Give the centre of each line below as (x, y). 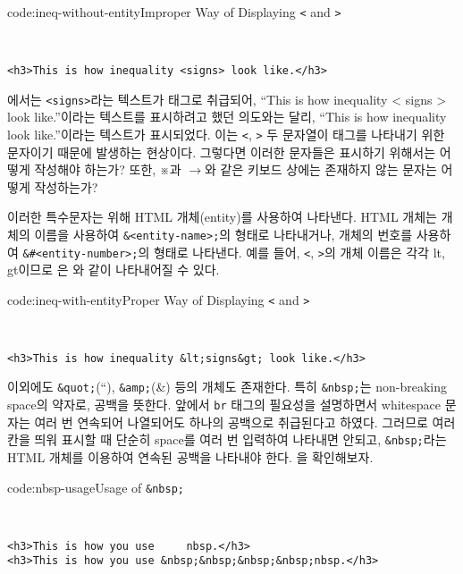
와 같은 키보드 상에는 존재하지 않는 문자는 (321, 169)
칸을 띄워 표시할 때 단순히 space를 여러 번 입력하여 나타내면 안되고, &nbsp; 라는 (227, 439)
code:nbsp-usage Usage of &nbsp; (96, 487)
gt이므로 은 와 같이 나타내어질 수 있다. (114, 270)
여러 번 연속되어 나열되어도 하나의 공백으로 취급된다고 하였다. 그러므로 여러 (245, 422)
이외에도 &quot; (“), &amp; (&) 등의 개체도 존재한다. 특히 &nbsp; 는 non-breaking (227, 387)
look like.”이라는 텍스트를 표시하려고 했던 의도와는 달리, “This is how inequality (227, 117)
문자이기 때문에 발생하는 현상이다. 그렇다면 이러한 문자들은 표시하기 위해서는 (222, 152)
